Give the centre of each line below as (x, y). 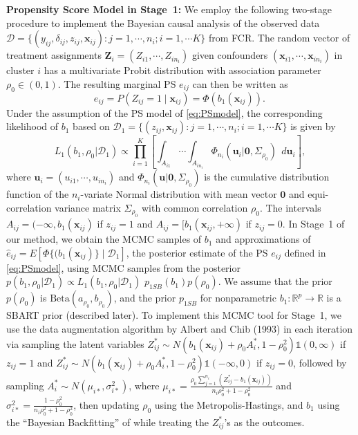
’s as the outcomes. (264, 422)
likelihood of (32, 126)
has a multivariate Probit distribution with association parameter (182, 70)
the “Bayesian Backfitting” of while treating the (107, 422)
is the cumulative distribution (267, 177)
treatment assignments (54, 55)
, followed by (320, 362)
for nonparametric (238, 298)
